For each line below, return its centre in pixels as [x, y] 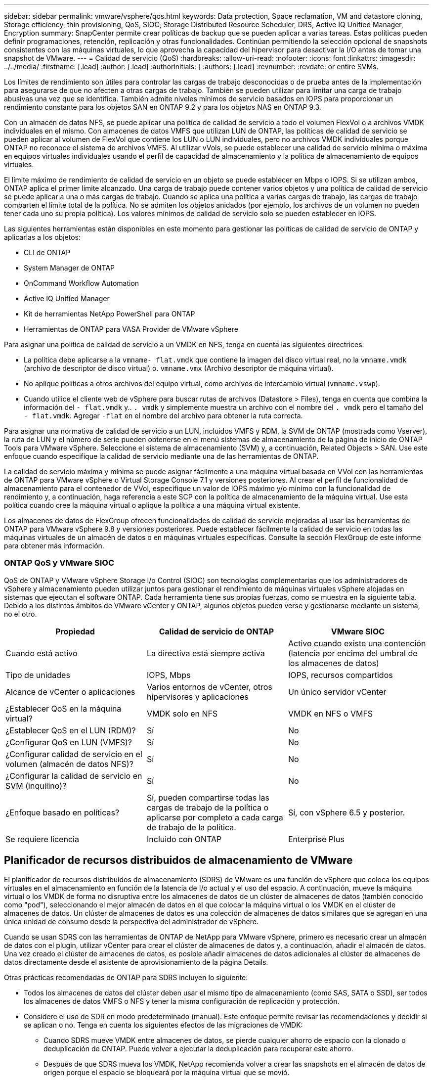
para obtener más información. [54, 546]
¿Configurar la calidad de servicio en [74, 776]
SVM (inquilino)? [36, 786]
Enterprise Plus [316, 839]
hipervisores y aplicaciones [197, 697]
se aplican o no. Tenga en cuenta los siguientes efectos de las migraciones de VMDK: [163, 1025]
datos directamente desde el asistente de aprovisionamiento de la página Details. [136, 962]
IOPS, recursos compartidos [340, 675]
